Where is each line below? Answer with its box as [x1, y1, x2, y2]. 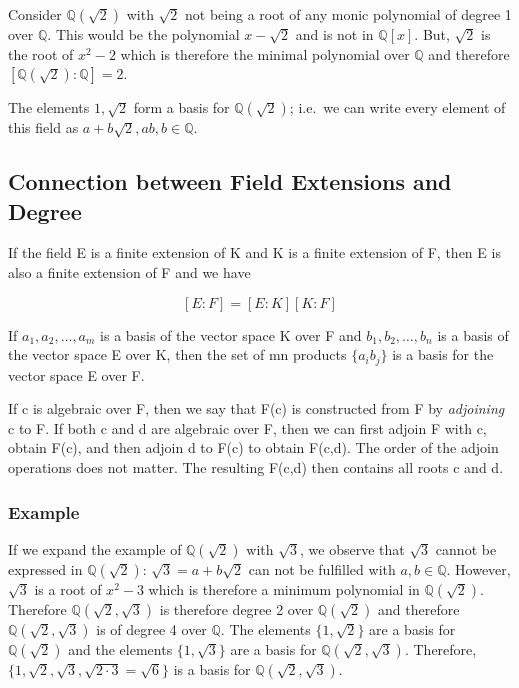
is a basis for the [392, 344, 494, 365]
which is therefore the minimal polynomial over [120, 43, 410, 64]
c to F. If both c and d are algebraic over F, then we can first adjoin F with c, [8, 417, 487, 438]
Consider [8, 4, 62, 24]
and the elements [68, 638, 173, 659]
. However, [446, 558, 511, 579]
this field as [8, 117, 79, 138]
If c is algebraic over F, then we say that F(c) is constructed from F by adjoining [8, 398, 505, 419]
